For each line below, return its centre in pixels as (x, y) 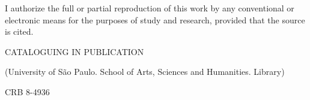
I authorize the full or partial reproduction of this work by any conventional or (150, 8)
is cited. (19, 31)
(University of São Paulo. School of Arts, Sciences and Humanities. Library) (145, 72)
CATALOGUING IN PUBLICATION (74, 51)
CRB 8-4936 (27, 91)
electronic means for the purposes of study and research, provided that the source (155, 19)
